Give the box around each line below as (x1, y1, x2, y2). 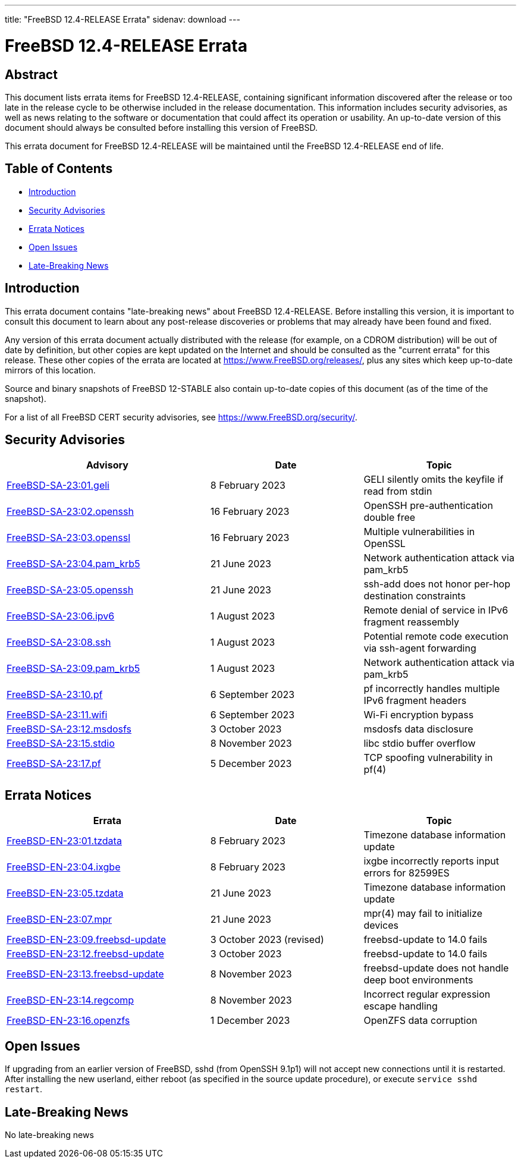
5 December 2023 (210, 757, 292, 770)
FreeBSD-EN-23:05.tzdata (7, 887, 124, 900)
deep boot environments (363, 974, 473, 986)
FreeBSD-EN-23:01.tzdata (7, 835, 122, 847)
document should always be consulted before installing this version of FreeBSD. (5, 122, 318, 133)
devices (363, 919, 398, 932)
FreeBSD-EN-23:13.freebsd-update (7, 968, 164, 980)
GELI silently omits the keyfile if (363, 473, 504, 486)
